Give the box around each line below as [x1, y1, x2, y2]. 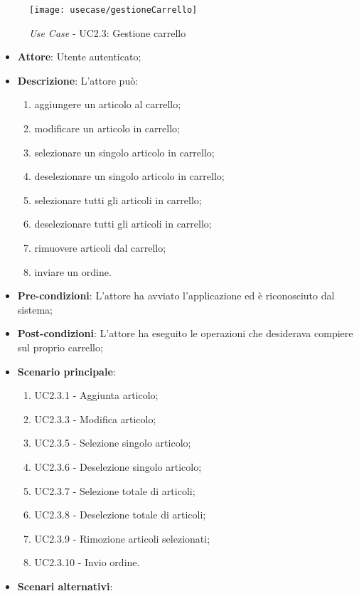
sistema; [17, 302, 53, 316]
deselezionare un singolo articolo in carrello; [34, 169, 225, 183]
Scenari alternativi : [17, 578, 113, 593]
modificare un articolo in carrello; [34, 121, 180, 136]
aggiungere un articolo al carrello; [34, 97, 181, 112]
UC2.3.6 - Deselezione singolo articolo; [34, 459, 202, 474]
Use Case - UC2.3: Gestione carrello [29, 25, 186, 40]
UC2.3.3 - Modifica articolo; [34, 411, 156, 426]
